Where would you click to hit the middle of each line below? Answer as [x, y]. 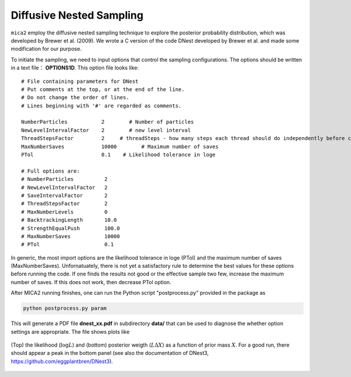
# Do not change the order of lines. [75, 97]
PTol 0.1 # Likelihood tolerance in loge [118, 155]
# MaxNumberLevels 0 [65, 212]
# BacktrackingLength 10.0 [69, 220]
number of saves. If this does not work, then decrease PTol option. [91, 282]
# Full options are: [51, 171]
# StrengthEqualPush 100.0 [70, 228]
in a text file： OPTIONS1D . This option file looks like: [75, 68]
